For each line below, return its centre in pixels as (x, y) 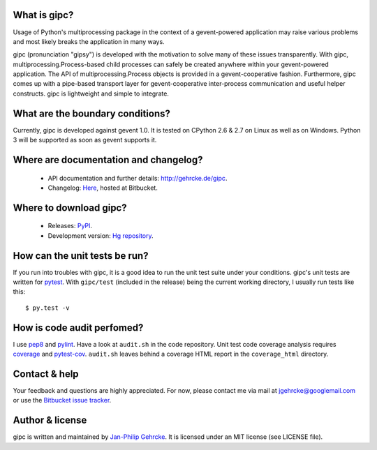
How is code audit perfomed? (78, 328)
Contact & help (46, 374)
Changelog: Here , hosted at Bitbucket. (103, 188)
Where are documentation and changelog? (108, 159)
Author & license (50, 420)
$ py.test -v (47, 308)
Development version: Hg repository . (101, 235)
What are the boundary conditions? (92, 113)
